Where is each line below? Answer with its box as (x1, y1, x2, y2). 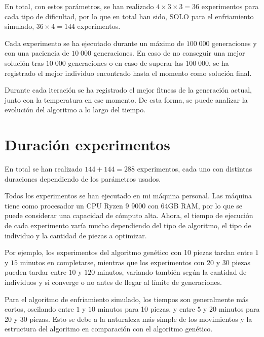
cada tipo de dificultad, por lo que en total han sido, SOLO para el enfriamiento (5, 11, 254, 21)
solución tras (5, 57, 44, 68)
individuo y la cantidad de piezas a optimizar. (5, 230, 147, 240)
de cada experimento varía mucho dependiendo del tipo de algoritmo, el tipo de (5, 220, 251, 231)
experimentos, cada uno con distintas (137, 163, 252, 174)
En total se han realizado (5, 163, 83, 174)
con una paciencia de (5, 48, 69, 58)
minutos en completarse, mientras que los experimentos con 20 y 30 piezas (20, 257, 251, 267)
